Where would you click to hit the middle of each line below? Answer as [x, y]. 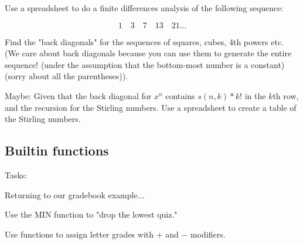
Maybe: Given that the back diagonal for [78, 95]
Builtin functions [57, 150]
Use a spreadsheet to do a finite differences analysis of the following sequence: [144, 8]
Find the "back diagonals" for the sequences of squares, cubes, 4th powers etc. [144, 41]
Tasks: [16, 174]
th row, [286, 95]
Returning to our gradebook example [71, 194]
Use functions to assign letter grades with [79, 234]
